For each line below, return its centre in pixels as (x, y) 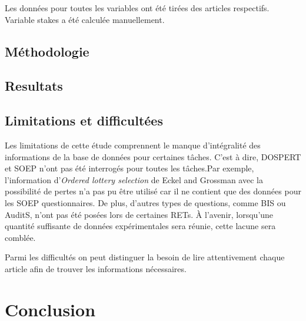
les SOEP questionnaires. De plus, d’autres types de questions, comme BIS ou (145, 202)
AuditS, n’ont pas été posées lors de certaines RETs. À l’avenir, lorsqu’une (139, 214)
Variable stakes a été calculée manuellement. (85, 19)
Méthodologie (47, 51)
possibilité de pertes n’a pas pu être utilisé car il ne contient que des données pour (153, 191)
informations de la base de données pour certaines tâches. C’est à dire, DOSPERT (153, 156)
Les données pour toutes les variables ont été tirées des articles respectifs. (137, 8)
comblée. (20, 237)
